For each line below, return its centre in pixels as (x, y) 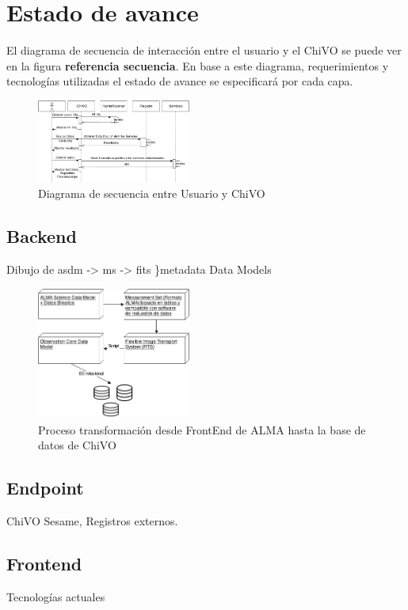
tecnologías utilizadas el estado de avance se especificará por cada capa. (180, 81)
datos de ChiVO (77, 445)
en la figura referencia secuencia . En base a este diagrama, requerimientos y (198, 65)
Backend (42, 236)
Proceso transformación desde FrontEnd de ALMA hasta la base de (202, 429)
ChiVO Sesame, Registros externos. (92, 520)
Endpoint (45, 488)
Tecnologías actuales (56, 596)
